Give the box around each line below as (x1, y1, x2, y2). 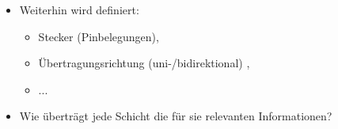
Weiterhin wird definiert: (19, 2, 139, 17)
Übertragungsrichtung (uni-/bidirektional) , (38, 55, 250, 71)
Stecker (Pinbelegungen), (38, 28, 159, 44)
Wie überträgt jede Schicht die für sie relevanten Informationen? (19, 108, 332, 124)
